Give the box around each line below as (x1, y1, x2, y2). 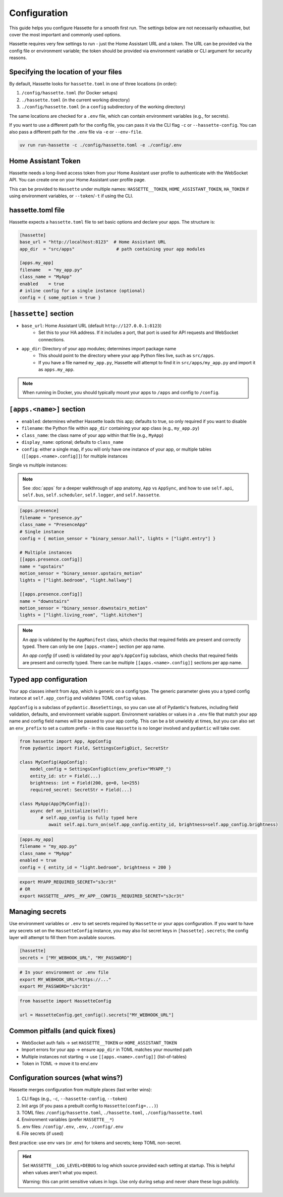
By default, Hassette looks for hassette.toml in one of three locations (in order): (9, 81, 177, 87)
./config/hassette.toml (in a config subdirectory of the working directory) (21, 104, 185, 110)
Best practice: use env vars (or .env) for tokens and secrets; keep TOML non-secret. (9, 1139, 182, 1145)
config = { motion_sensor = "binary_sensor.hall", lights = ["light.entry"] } (19, 536, 216, 542)
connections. (38, 336, 65, 342)
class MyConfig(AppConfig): (19, 759, 88, 765)
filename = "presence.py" (19, 515, 83, 520)
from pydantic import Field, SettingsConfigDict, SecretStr (19, 745, 169, 751)
